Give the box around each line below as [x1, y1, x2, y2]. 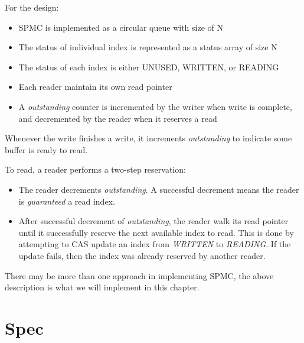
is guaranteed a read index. [18, 195, 115, 207]
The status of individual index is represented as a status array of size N [18, 41, 277, 53]
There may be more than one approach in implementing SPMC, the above [5, 269, 274, 281]
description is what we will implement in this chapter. [5, 281, 200, 293]
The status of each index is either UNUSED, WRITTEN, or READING [18, 60, 279, 73]
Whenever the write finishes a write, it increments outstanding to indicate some [5, 132, 292, 144]
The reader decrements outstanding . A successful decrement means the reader [18, 183, 299, 195]
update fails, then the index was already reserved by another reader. [18, 249, 266, 261]
